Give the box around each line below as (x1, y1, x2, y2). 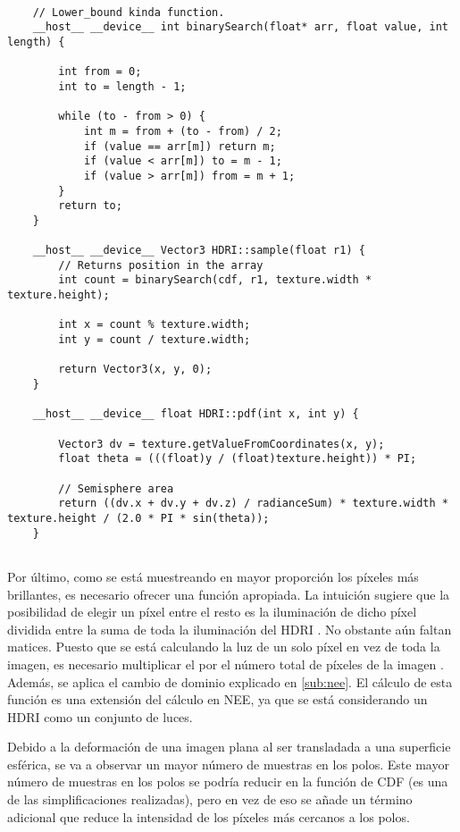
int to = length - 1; (58, 80, 187, 93)
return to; (58, 199, 122, 213)
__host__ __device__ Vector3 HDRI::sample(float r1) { (32, 244, 365, 257)
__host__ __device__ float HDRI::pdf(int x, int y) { (32, 408, 359, 421)
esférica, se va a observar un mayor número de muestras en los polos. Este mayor (7, 754, 449, 773)
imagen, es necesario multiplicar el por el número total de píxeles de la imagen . (7, 654, 444, 673)
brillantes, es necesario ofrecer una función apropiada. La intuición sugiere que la (7, 584, 450, 603)
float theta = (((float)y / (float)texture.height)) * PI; (58, 452, 417, 466)
